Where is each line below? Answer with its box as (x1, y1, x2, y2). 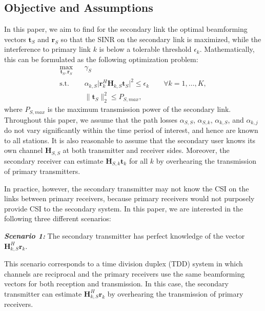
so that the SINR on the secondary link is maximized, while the (60, 33, 261, 44)
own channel (4, 145, 43, 156)
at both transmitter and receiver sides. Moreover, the (63, 145, 230, 156)
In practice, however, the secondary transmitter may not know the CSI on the (4, 183, 249, 193)
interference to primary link (4, 44, 91, 54)
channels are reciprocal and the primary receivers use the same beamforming (4, 268, 245, 279)
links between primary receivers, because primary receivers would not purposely (4, 193, 255, 204)
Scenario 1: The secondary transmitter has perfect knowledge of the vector (4, 230, 245, 241)
